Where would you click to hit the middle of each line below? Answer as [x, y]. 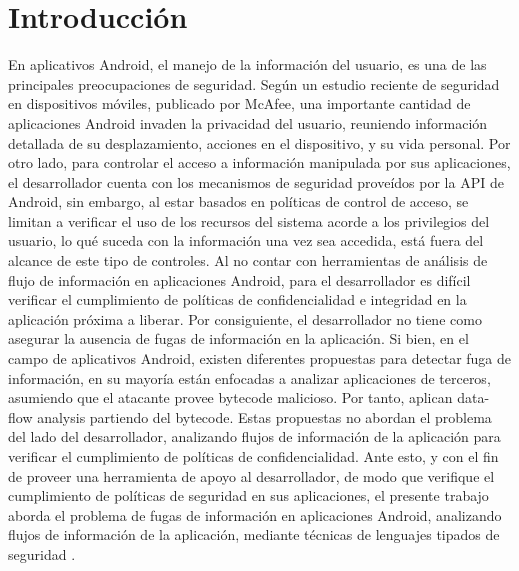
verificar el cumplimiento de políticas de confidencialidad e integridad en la [237, 299]
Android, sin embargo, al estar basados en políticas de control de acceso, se [238, 201]
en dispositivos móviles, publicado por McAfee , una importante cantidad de [239, 103]
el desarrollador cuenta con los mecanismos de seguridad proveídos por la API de [256, 181]
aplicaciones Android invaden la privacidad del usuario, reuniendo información [248, 122]
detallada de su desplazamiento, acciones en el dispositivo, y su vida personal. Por [259, 142]
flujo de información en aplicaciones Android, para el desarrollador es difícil [239, 279]
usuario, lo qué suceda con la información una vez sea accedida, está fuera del [246, 240]
